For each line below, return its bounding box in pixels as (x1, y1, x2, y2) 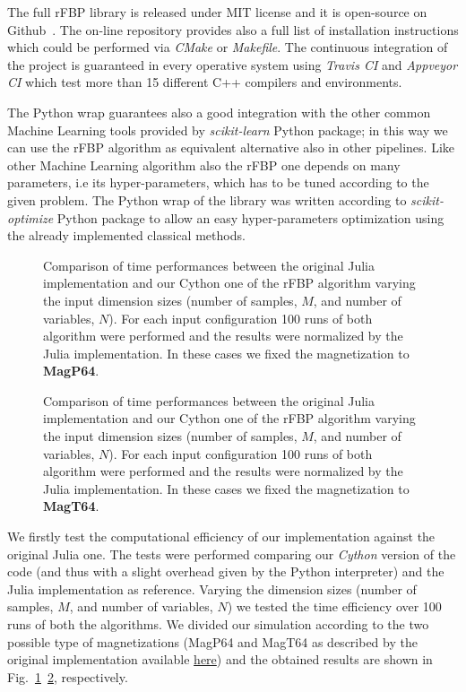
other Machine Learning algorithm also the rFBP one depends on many (7, 155, 401, 174)
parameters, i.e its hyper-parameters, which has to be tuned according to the (7, 173, 429, 192)
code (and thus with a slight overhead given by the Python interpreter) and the (7, 562, 444, 581)
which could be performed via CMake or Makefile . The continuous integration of (7, 38, 448, 56)
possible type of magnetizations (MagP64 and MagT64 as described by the (7, 632, 418, 651)
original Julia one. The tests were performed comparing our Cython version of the (7, 544, 456, 563)
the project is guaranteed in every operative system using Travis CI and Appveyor (7, 55, 458, 74)
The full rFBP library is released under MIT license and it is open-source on (7, 3, 427, 21)
